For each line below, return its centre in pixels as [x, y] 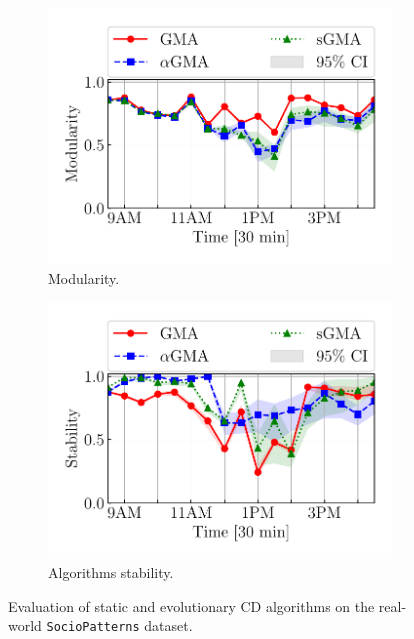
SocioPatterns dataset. [119, 625]
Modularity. [84, 277]
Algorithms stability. [111, 572]
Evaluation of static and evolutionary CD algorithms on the [191, 605]
